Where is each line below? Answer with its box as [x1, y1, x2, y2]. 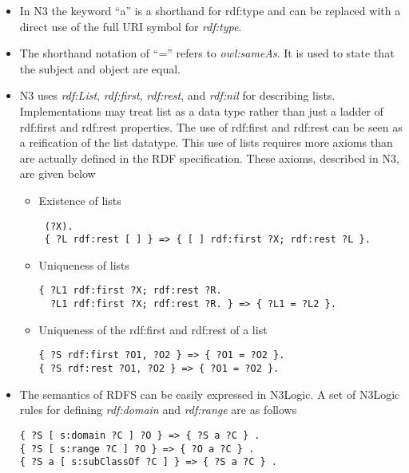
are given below [19, 165, 96, 182]
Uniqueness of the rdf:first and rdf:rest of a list [38, 321, 268, 337]
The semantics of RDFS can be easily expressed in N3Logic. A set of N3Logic [19, 385, 400, 402]
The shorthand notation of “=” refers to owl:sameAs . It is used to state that [19, 45, 395, 61]
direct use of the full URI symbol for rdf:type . [19, 18, 242, 34]
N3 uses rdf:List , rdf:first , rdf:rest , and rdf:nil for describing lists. [19, 87, 336, 104]
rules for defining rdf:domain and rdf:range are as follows [19, 401, 297, 418]
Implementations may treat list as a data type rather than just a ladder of [19, 102, 383, 119]
